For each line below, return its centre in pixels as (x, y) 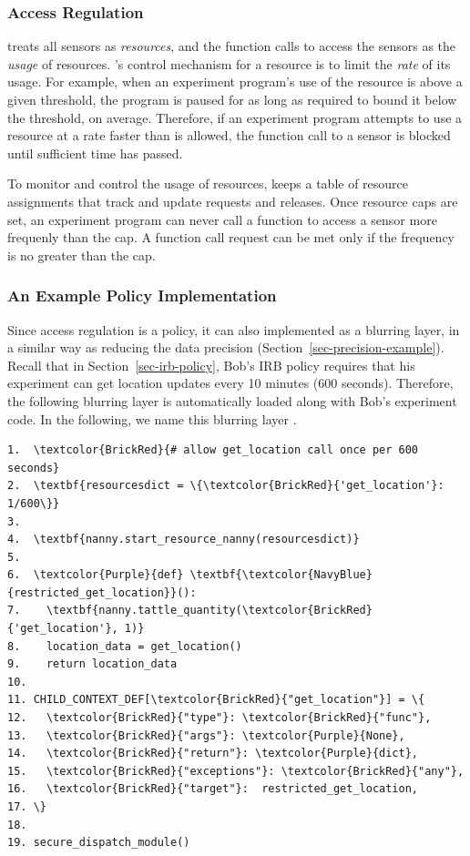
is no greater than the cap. (82, 255)
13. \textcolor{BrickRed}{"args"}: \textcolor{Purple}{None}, (206, 735)
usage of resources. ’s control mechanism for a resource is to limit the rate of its (229, 63)
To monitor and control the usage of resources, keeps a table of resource (208, 183)
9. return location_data (92, 664)
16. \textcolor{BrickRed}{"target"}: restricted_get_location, (213, 789)
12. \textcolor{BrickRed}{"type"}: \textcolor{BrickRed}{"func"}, (220, 718)
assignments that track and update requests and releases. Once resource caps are (233, 201)
